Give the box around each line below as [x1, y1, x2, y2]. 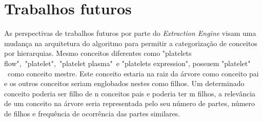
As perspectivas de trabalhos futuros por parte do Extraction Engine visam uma [4, 28, 256, 38]
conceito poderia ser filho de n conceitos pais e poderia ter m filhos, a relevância [4, 88, 256, 98]
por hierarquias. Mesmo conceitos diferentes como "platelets [4, 48, 192, 58]
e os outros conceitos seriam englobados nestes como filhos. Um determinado [4, 78, 245, 89]
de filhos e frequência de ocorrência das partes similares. [4, 108, 180, 118]
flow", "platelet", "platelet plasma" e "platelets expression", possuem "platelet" [4, 57, 251, 68]
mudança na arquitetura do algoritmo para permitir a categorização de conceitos [4, 37, 257, 48]
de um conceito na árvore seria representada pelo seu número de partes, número [4, 98, 255, 109]
